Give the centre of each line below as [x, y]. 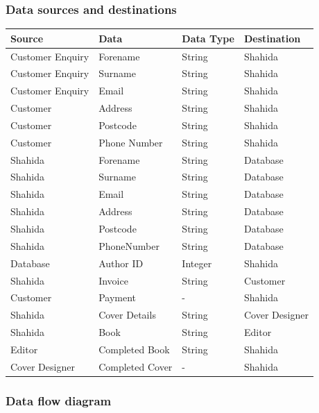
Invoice [113, 280]
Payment [118, 297]
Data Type [208, 38]
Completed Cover [136, 366]
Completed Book [134, 349]
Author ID [121, 263]
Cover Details [127, 315]
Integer [197, 263]
